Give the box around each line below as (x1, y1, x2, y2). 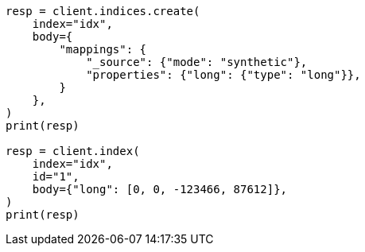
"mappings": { (59, 43, 147, 56)
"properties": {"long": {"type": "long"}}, (86, 68, 361, 81)
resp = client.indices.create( (6, 5, 200, 17)
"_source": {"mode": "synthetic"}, (86, 56, 308, 68)
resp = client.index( (6, 145, 140, 157)
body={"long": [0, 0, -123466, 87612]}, (32, 183, 288, 196)
